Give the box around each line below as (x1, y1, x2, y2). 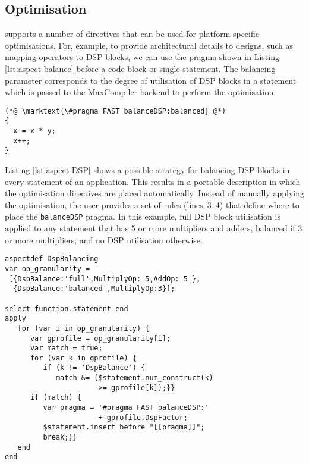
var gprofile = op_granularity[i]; (30, 334, 171, 343)
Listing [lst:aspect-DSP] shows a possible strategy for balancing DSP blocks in (5, 164, 290, 176)
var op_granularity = (5, 264, 90, 273)
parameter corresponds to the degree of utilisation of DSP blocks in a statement (5, 74, 297, 86)
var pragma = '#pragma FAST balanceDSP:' (43, 403, 209, 412)
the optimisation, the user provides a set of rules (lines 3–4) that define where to (5, 198, 299, 211)
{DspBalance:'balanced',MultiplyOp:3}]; (13, 284, 175, 293)
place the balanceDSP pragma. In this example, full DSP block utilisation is (5, 210, 280, 222)
